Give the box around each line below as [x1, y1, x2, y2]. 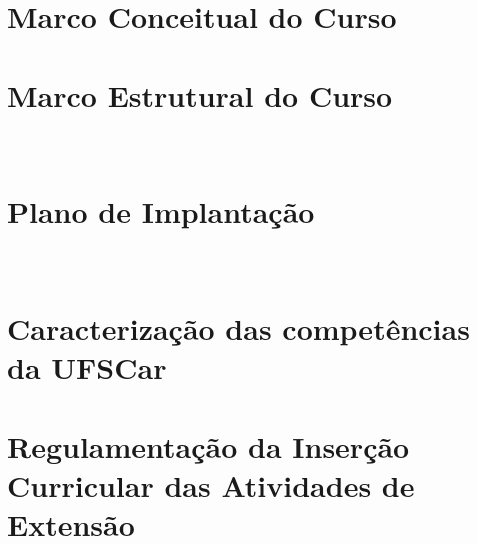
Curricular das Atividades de [7, 464, 415, 505]
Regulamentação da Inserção [7, 425, 410, 466]
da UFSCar [7, 347, 167, 388]
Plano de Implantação [7, 191, 315, 232]
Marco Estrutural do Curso [7, 74, 393, 115]
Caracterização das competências [7, 308, 470, 348]
